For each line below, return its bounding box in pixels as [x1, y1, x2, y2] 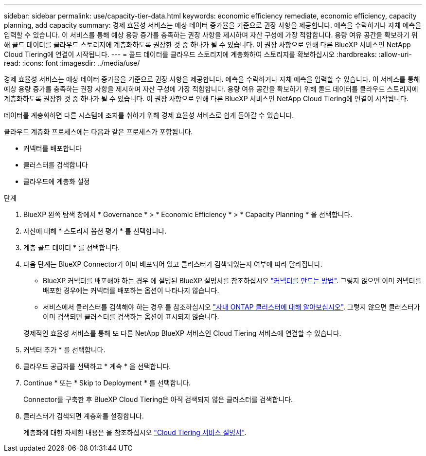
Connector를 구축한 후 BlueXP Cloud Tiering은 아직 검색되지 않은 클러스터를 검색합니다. [23, 395, 293, 403]
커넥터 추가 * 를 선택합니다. [23, 346, 106, 354]
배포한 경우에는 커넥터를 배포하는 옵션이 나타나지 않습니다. [43, 286, 219, 294]
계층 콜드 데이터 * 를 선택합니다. [23, 243, 120, 252]
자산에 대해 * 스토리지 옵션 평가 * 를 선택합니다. [23, 227, 167, 235]
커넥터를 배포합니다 [23, 144, 82, 152]
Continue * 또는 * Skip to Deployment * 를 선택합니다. [23, 379, 191, 387]
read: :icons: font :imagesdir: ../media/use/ [4, 59, 140, 67]
